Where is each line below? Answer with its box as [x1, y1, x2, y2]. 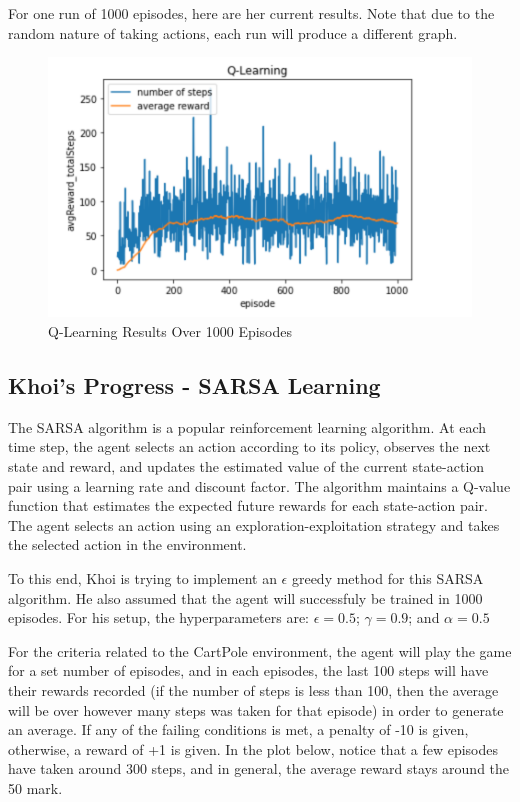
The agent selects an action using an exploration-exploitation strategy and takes [8, 514, 500, 535]
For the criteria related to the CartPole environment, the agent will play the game [8, 640, 512, 661]
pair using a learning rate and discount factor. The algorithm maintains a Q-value [8, 475, 511, 496]
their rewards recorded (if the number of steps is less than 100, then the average [8, 679, 499, 700]
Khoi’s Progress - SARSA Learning [8, 370, 381, 401]
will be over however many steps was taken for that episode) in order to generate [8, 699, 504, 720]
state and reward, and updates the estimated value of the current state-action [8, 456, 485, 477]
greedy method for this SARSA [291, 568, 484, 589]
